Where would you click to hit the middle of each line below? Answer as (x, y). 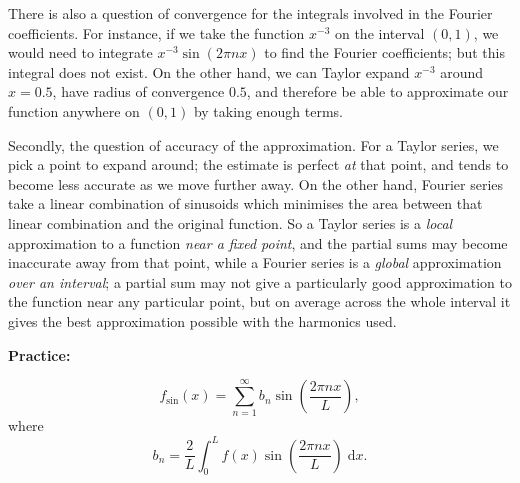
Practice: (39, 354)
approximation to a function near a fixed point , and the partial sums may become (258, 242)
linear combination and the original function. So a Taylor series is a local (230, 222)
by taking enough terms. (268, 110)
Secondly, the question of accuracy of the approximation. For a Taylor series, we (253, 144)
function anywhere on (74, 110)
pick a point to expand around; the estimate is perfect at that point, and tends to (258, 164)
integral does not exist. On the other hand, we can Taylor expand (209, 71)
